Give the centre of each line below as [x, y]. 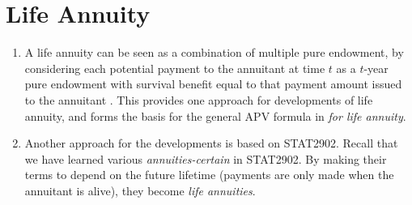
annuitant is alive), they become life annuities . [140, 190]
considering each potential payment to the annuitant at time [175, 68]
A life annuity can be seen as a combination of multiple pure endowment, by [214, 52]
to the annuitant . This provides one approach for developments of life [199, 99]
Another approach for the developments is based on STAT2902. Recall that [211, 143]
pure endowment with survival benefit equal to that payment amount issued [213, 84]
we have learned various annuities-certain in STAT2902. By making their [206, 158]
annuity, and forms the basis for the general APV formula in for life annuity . [215, 115]
